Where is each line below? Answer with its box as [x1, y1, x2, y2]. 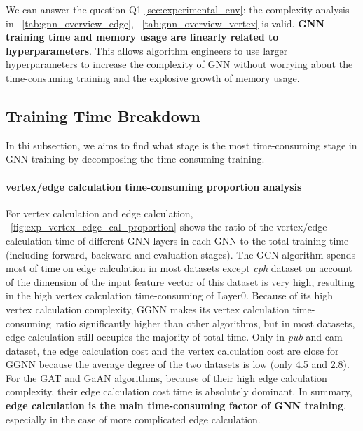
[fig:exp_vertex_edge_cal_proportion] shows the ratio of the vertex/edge [11, 219, 327, 234]
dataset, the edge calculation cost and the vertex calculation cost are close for [6, 343, 339, 357]
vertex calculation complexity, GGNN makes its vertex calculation [6, 301, 289, 316]
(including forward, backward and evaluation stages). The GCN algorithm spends [6, 247, 356, 261]
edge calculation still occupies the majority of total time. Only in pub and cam [6, 329, 343, 344]
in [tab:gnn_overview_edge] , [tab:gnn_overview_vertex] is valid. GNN [6, 15, 324, 30]
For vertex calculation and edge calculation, [6, 205, 193, 220]
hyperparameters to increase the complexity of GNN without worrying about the [6, 57, 353, 71]
